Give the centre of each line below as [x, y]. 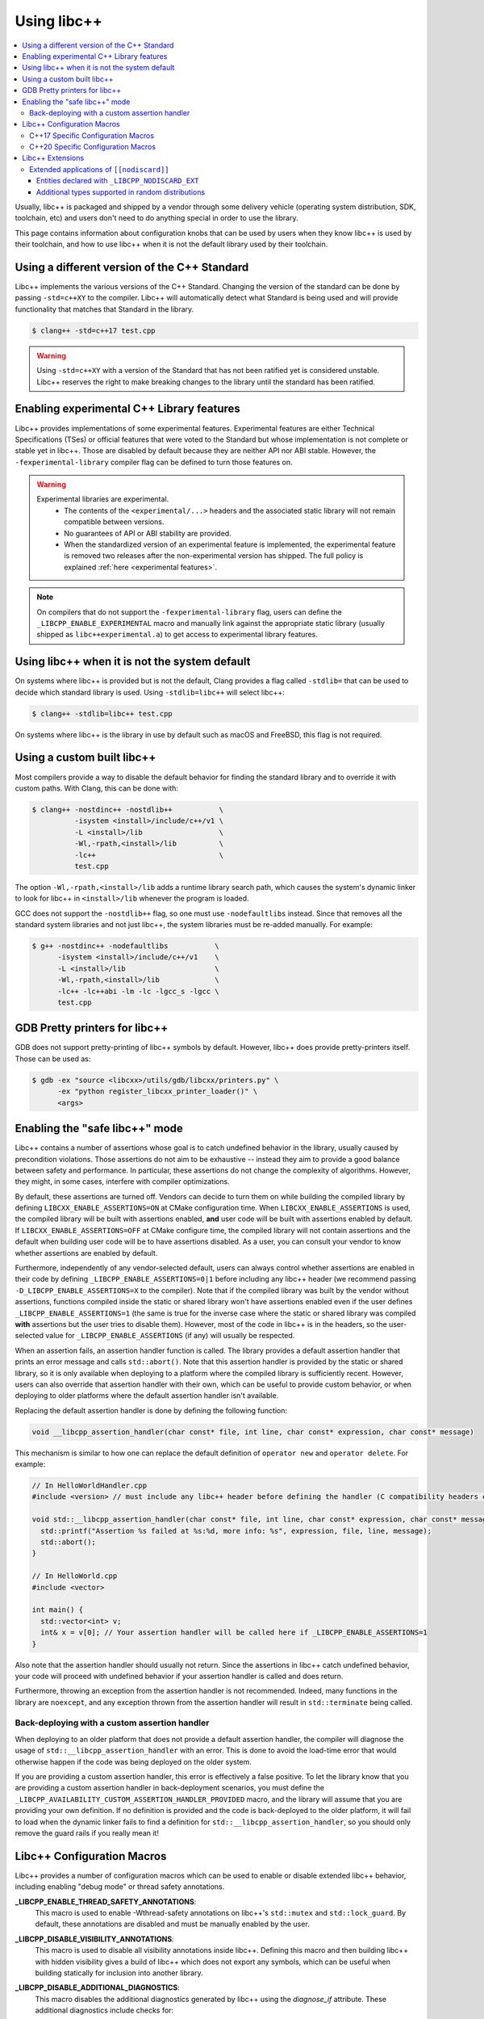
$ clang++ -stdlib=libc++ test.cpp [102, 714]
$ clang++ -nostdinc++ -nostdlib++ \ [127, 809]
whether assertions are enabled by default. [86, 1253]
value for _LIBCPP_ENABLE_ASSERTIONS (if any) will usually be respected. [170, 1336]
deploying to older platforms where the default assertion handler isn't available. [147, 1396]
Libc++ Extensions [53, 158]
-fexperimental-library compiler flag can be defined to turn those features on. [154, 462]
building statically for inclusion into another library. [119, 1973]
